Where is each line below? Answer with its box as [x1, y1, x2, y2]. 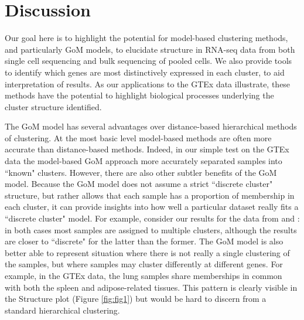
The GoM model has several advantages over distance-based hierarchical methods [5, 120, 297, 132]
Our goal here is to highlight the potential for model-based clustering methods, [5, 32, 288, 44]
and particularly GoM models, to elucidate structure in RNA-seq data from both [5, 43, 295, 55]
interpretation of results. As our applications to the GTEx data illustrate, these [5, 77, 291, 90]
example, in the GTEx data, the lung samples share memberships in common [5, 270, 282, 281]
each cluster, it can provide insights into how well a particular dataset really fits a [5, 200, 299, 213]
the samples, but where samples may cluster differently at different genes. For [5, 258, 283, 270]
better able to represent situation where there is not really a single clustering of [5, 246, 290, 258]
